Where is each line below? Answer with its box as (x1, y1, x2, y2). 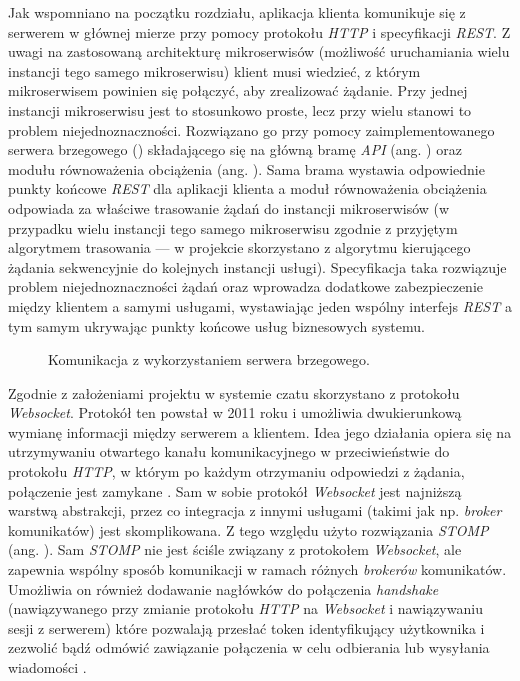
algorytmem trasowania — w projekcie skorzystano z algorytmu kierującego (8, 237, 471, 258)
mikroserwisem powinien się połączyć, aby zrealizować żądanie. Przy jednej (8, 80, 468, 101)
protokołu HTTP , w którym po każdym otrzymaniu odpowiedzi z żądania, (8, 461, 465, 482)
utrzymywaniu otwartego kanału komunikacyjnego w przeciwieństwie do (8, 441, 450, 462)
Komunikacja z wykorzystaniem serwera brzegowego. (48, 349, 370, 370)
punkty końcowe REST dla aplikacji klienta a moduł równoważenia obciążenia (8, 178, 487, 199)
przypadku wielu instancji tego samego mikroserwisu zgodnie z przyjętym (8, 217, 458, 238)
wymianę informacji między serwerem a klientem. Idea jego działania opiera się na (8, 421, 512, 442)
